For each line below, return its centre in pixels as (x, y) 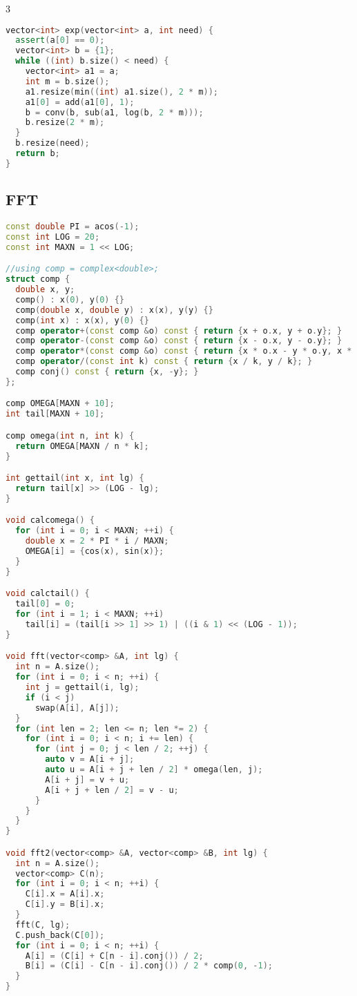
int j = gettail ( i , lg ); (82, 688)
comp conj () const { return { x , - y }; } (107, 372)
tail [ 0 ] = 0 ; (45, 604)
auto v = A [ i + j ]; (90, 759)
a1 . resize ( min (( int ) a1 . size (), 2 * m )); (122, 92)
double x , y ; (45, 290)
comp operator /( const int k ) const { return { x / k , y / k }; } (164, 362)
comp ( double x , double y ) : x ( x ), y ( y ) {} (114, 310)
